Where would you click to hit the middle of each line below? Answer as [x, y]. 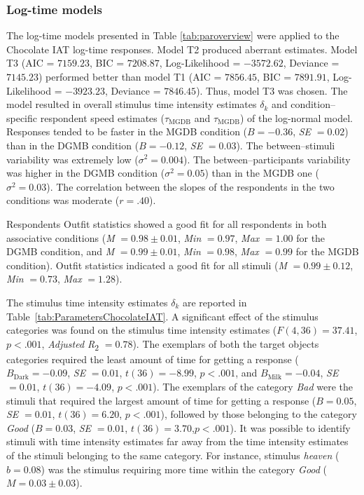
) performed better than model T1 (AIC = [130, 76]
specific [22, 117]
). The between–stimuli [286, 145]
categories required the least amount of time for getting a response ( [153, 359]
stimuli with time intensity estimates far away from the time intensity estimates [177, 441]
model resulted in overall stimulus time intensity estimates [132, 104]
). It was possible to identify [290, 427]
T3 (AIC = [30, 63]
